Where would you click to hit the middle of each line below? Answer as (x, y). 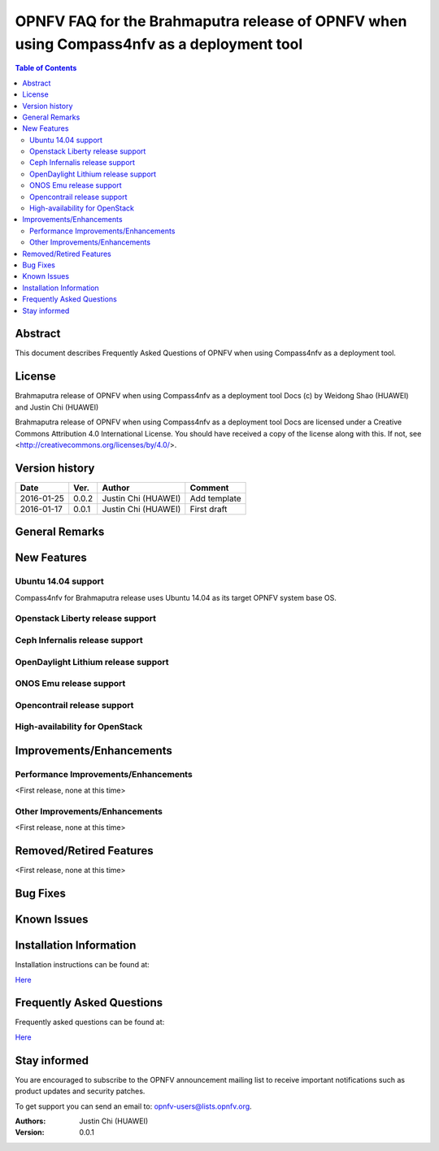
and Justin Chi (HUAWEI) (57, 407)
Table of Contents (46, 68)
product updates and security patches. (80, 1091)
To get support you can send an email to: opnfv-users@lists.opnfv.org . (133, 1106)
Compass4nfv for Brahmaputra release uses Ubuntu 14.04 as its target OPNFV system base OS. (176, 597)
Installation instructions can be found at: (82, 965)
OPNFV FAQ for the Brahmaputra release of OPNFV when (211, 21)
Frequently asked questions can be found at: (90, 1022)
